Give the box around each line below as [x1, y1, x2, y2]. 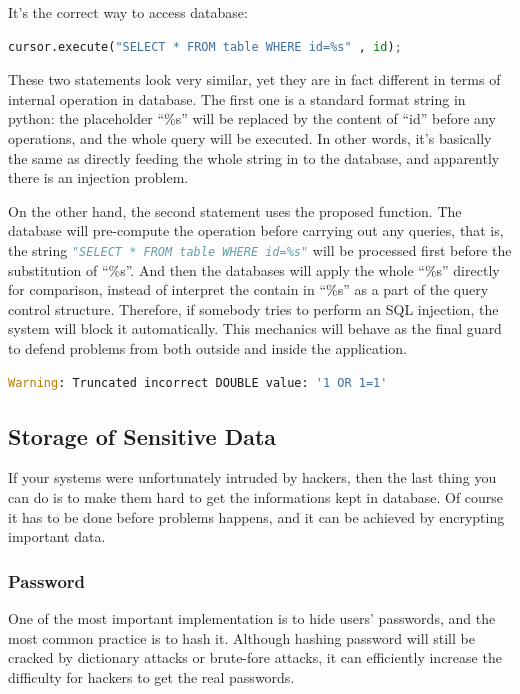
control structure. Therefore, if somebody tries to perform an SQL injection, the [8, 298, 499, 319]
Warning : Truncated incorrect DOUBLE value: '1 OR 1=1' [8, 375, 388, 390]
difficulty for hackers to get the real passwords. [8, 666, 295, 687]
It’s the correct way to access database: [8, 2, 248, 22]
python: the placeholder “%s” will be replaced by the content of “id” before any [8, 108, 496, 129]
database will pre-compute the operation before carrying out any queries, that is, [8, 220, 504, 241]
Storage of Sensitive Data [8, 420, 277, 451]
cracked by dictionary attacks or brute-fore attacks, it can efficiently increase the [8, 647, 502, 668]
